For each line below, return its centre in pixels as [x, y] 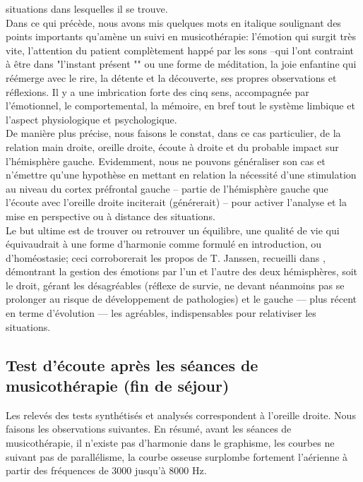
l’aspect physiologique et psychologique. [91, 119]
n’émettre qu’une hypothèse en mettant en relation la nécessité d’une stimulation [181, 175]
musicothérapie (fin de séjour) [118, 386]
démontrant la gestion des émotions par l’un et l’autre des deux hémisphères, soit [182, 271]
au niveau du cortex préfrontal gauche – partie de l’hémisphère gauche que [167, 188]
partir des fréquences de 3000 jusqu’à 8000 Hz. [106, 470]
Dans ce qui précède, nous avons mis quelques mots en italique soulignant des [173, 22]
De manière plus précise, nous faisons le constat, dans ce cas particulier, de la [173, 133]
